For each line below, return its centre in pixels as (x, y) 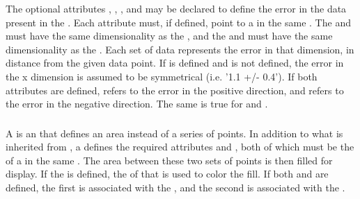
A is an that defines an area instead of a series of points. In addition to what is (174, 133)
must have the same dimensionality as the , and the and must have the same (169, 36)
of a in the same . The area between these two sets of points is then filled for (169, 160)
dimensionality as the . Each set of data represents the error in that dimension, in (180, 49)
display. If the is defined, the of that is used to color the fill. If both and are (167, 174)
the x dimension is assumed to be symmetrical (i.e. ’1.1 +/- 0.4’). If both (162, 76)
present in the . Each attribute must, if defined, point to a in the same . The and (178, 22)
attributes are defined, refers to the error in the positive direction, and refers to (175, 90)
